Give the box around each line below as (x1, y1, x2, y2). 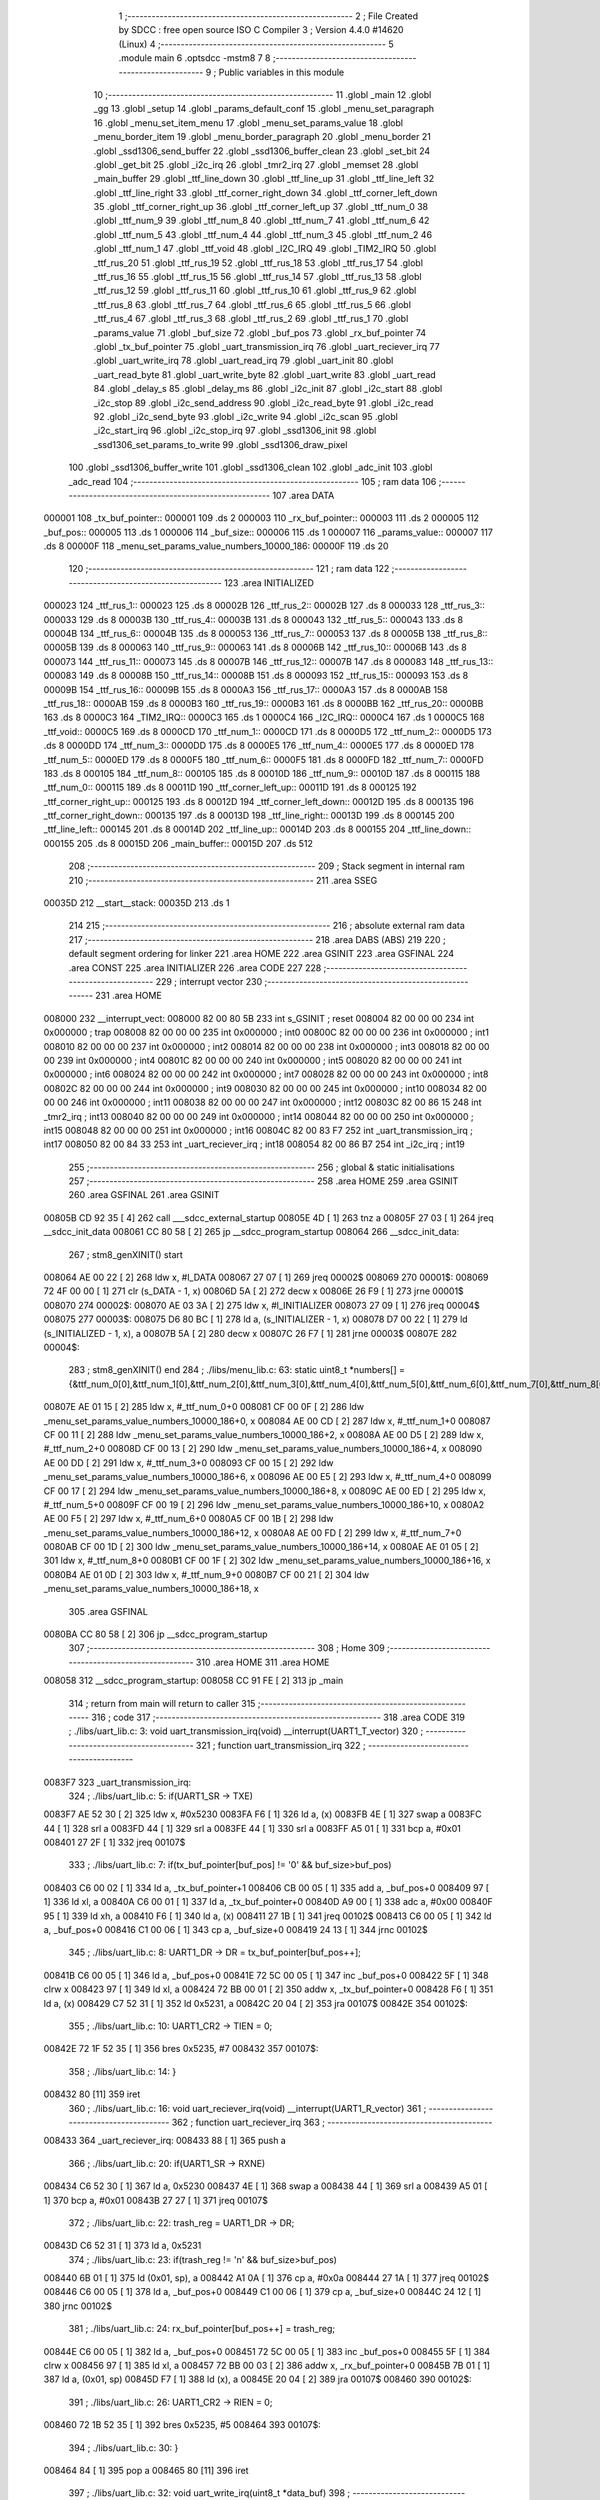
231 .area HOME (95, 990, 162, 1002)
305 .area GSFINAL (68, 1605, 149, 1617)
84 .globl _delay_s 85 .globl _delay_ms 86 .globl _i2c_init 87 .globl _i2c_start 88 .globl (93, 383, 443, 395)
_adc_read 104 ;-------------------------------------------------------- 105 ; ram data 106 (68, 475, 437, 487)
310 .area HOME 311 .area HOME (195, 1656, 330, 1668)
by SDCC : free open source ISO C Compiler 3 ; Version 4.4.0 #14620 (118, 24, 404, 36)
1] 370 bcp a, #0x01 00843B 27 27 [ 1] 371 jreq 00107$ (43, 2194, 269, 2206)
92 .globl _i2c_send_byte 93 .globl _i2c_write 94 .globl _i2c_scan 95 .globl (93, 410, 399, 422)
